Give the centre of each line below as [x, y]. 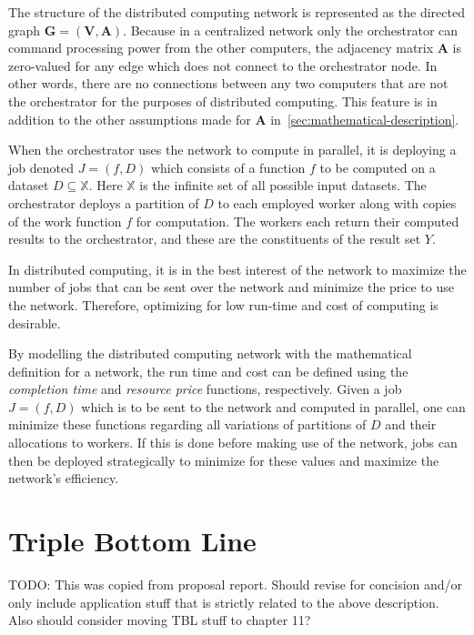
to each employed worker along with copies [337, 202]
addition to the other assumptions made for [130, 119]
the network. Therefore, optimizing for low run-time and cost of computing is [223, 304]
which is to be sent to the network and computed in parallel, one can [273, 406]
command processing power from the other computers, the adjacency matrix [221, 48]
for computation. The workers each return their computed [298, 221]
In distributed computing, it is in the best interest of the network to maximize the [237, 269]
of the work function [65, 221]
